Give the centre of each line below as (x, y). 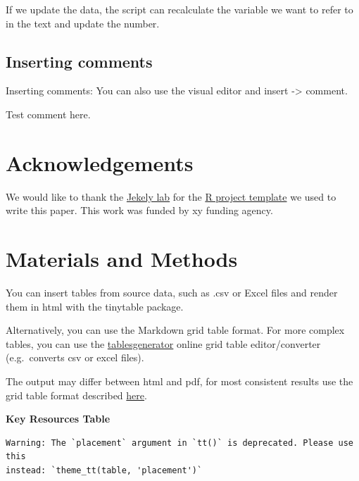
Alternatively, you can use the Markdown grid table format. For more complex (175, 330)
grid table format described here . (76, 395)
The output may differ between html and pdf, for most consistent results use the (179, 381)
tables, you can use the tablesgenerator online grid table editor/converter (163, 343)
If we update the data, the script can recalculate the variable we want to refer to (179, 9)
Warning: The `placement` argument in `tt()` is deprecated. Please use (179, 443)
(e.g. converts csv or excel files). (75, 357)
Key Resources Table (58, 419)
